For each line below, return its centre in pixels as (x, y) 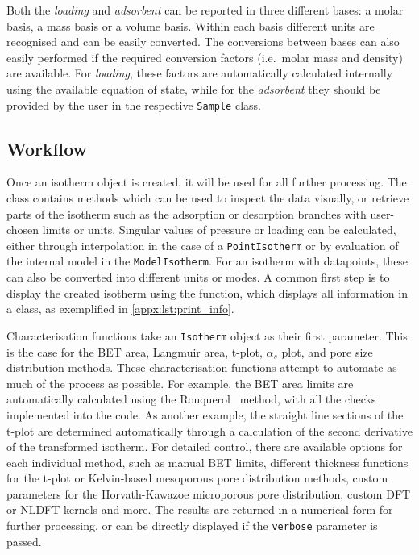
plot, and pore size (327, 351)
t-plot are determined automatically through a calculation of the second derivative (209, 430)
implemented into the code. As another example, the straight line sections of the (205, 414)
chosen (23, 230)
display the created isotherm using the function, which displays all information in (207, 292)
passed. (24, 541)
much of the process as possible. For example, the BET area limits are (180, 383)
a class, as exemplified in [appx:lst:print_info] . (120, 309)
